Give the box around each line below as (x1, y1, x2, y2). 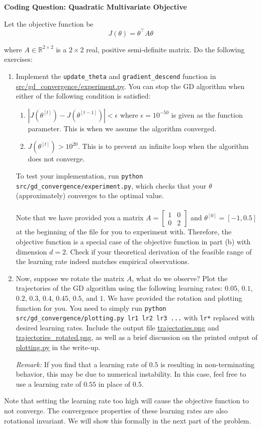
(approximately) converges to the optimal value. (16, 190, 164, 201)
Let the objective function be (4, 18, 94, 29)
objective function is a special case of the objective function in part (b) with (16, 236, 250, 246)
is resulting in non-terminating (160, 359, 255, 369)
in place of (98, 378, 131, 389)
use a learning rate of (16, 378, 81, 389)
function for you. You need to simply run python (16, 302, 166, 313)
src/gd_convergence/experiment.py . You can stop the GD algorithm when (16, 80, 245, 91)
